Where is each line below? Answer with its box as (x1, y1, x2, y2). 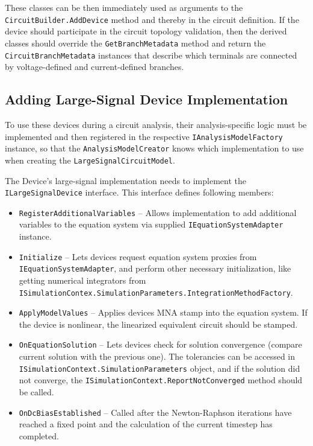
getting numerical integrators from (19, 273, 146, 286)
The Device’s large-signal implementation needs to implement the (5, 174, 246, 186)
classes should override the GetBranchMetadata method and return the (5, 36, 266, 49)
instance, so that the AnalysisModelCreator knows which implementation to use (5, 142, 304, 155)
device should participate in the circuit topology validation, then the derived (5, 25, 287, 37)
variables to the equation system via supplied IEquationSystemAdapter (19, 218, 284, 231)
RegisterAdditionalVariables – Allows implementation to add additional (19, 206, 297, 218)
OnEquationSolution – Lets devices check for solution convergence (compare (19, 338, 302, 351)
